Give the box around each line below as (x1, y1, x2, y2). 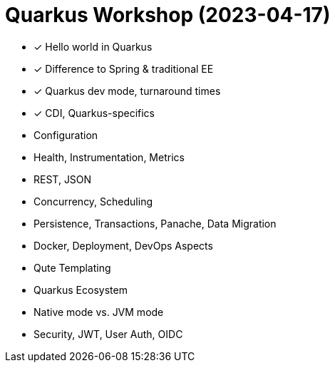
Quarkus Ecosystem (33, 283, 128, 296)
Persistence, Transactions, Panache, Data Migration (33, 217, 277, 230)
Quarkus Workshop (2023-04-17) (5, 3, 331, 27)
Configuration (33, 128, 98, 141)
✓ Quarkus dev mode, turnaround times (33, 84, 221, 97)
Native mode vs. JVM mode (33, 305, 164, 318)
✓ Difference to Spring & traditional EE (33, 62, 214, 75)
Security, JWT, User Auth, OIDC (33, 327, 183, 340)
